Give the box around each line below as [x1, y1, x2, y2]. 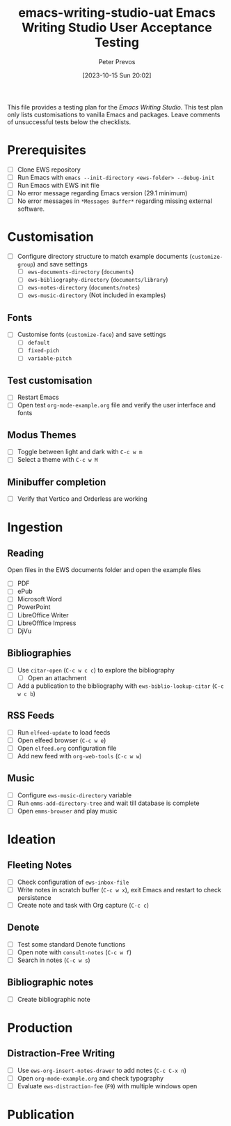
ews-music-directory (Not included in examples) [27, 291, 166, 299]
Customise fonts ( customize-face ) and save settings [17, 330, 166, 339]
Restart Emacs [17, 393, 59, 402]
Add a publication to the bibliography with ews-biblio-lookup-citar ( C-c [17, 682, 224, 690]
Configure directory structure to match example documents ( [17, 253, 193, 261]
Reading [7, 547, 44, 559]
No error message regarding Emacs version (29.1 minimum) [17, 189, 188, 197]
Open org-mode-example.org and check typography [17, 1074, 164, 1082]
